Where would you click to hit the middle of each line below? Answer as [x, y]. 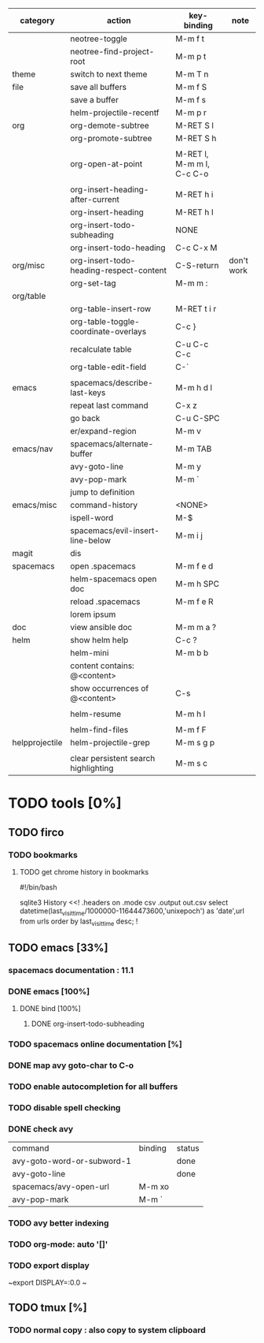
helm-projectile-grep [110, 742]
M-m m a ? [196, 627]
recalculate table [101, 349]
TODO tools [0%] [65, 803]
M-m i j [189, 535]
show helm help [99, 640]
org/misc [29, 265]
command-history [104, 505]
